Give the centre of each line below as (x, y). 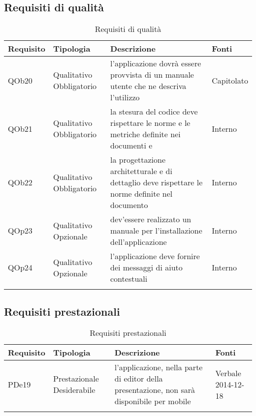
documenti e (131, 146)
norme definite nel (142, 194)
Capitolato (230, 80)
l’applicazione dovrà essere (156, 63)
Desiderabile (74, 390)
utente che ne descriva (148, 86)
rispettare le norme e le (150, 123)
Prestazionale (76, 379)
